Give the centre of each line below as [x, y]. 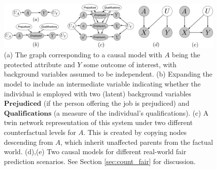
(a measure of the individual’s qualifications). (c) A [131, 112]
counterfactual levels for [40, 132]
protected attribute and [39, 64]
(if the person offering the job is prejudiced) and [116, 103]
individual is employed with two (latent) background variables [98, 93]
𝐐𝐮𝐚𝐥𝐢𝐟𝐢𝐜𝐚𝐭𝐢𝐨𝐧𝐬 [28, 113]
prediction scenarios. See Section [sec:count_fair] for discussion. [100, 161]
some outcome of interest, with [130, 64]
